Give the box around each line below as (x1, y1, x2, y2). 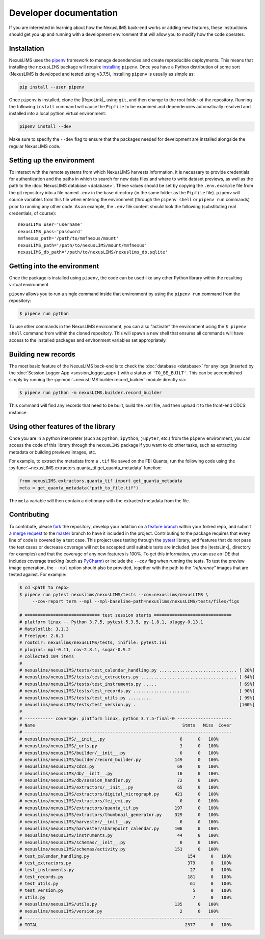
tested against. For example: (9, 572, 67, 577)
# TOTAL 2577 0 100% (19, 922, 232, 928)
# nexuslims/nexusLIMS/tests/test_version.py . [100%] (19, 701, 255, 707)
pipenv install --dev (19, 123, 72, 129)
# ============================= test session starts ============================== (19, 612, 232, 618)
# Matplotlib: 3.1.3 (19, 626, 69, 632)
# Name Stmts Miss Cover (19, 723, 232, 728)
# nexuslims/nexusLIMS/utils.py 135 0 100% (19, 902, 219, 907)
